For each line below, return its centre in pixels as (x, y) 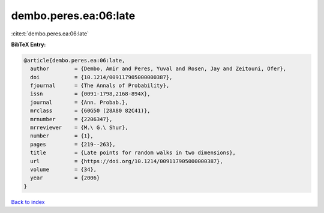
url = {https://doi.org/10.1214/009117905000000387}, (127, 161)
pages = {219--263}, (73, 144)
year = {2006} (65, 178)
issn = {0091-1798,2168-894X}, (90, 94)
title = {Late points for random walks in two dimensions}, (133, 153)
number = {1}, (62, 136)
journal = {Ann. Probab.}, (79, 102)
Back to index (28, 202)
